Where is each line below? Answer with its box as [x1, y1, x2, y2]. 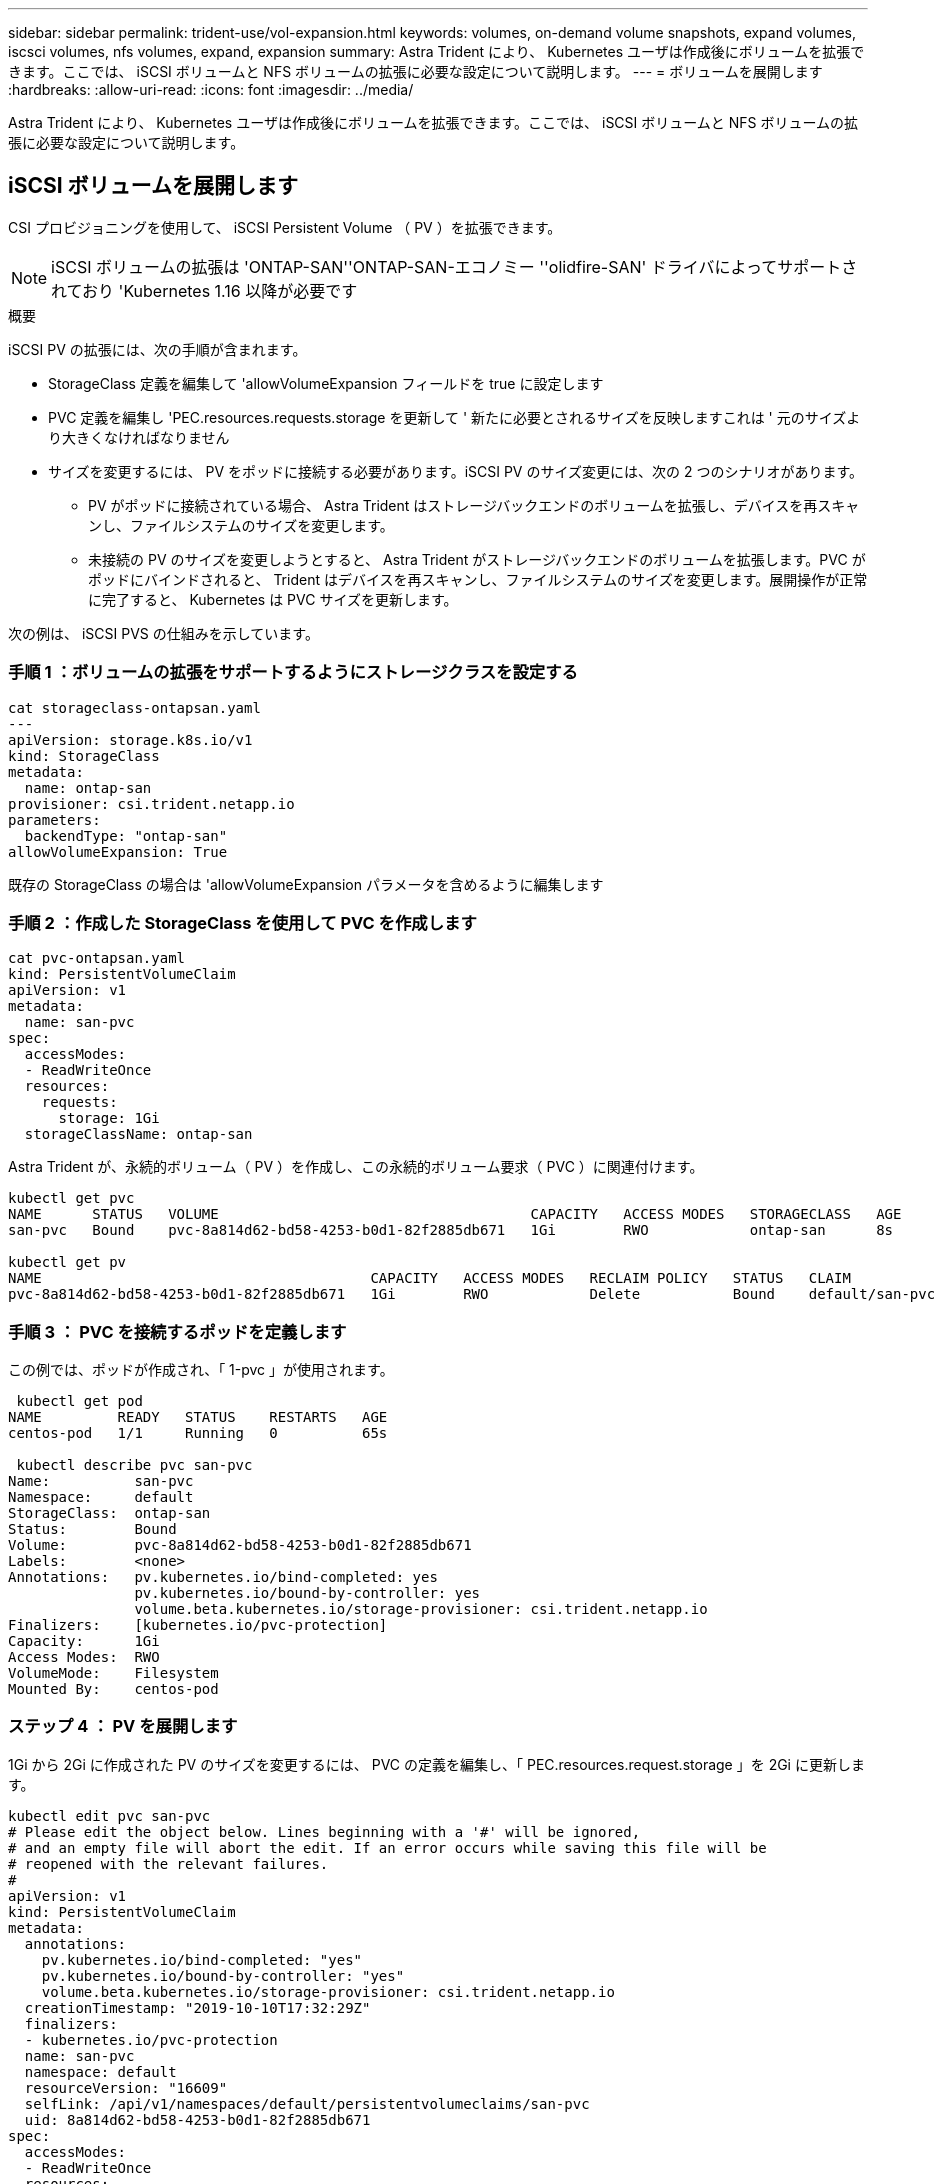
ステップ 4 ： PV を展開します [8, 1716, 238, 1737]
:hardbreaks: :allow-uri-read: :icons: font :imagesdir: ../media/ [8, 81, 414, 98]
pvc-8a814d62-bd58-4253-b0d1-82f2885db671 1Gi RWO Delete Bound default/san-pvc [8, 1286, 936, 1303]
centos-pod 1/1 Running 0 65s [8, 1425, 388, 1442]
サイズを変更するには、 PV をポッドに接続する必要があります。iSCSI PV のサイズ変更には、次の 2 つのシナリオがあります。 [48, 462, 864, 480]
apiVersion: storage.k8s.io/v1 [8, 731, 253, 748]
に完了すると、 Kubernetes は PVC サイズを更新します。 [88, 590, 458, 608]
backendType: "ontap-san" [24, 827, 228, 844]
